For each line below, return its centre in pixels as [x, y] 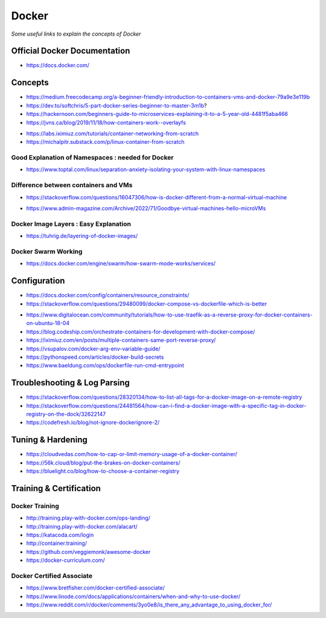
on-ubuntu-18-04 [48, 323]
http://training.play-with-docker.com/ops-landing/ [88, 518]
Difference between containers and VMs [72, 185]
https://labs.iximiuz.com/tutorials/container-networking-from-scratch [113, 134]
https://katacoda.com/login [60, 535]
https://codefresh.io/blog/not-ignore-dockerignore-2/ [93, 422]
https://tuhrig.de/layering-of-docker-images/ [82, 236]
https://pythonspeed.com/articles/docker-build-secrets [95, 357]
